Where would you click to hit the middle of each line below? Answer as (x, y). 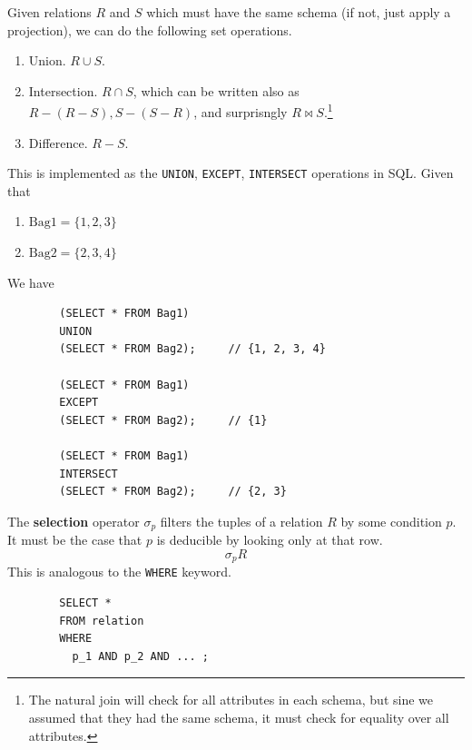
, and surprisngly (241, 112)
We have (31, 282)
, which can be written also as (216, 90)
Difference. (58, 142)
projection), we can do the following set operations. (150, 30)
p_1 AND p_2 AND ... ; (140, 656)
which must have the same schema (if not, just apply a (299, 12)
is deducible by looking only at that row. (270, 540)
